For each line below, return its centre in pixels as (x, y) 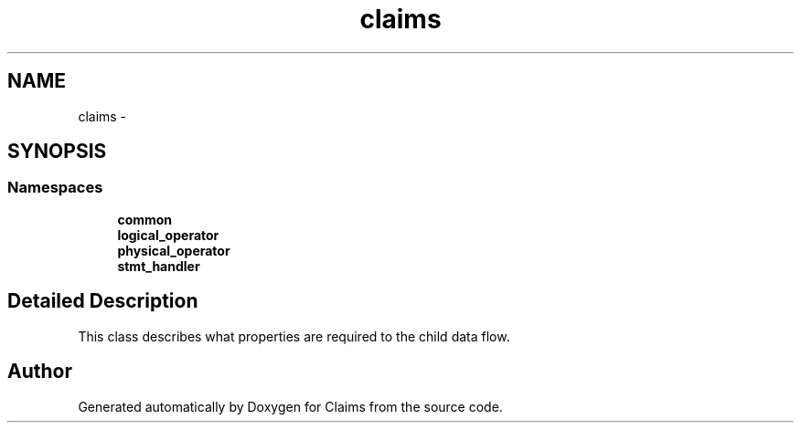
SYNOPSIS (57, 152)
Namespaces (55, 188)
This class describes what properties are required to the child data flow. (294, 336)
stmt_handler (159, 266)
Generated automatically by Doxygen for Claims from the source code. (290, 406)
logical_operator (168, 235)
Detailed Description (103, 301)
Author (40, 372)
